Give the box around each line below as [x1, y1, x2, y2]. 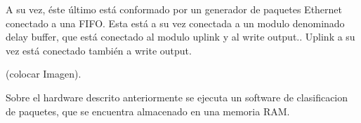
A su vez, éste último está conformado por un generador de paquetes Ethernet [6, 2, 343, 16]
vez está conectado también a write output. [6, 43, 192, 57]
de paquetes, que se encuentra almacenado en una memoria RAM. [6, 103, 290, 118]
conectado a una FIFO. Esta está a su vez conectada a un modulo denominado [6, 15, 345, 30]
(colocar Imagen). [6, 66, 81, 81]
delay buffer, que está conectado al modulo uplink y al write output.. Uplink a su [6, 29, 355, 44]
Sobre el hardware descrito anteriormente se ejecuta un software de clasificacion [6, 89, 348, 104]
